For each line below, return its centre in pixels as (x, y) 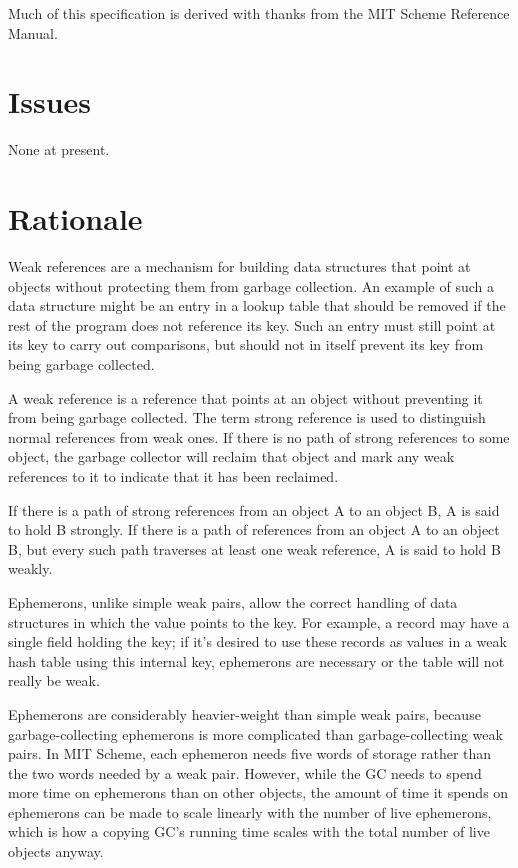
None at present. (59, 149)
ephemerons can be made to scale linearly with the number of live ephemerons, (250, 811)
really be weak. (54, 680)
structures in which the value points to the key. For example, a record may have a (259, 621)
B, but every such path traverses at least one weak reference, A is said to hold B (254, 548)
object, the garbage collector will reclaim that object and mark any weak (231, 456)
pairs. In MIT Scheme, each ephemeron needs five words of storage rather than (250, 753)
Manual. (33, 32)
